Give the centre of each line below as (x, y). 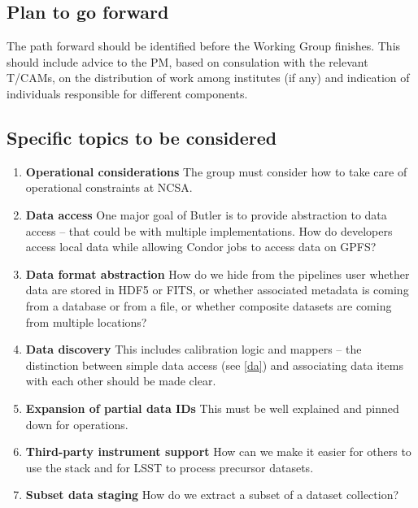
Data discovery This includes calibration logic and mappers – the (194, 349)
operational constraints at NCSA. (109, 187)
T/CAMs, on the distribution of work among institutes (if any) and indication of (208, 78)
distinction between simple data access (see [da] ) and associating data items (214, 365)
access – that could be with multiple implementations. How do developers (209, 230)
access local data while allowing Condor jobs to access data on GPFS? (201, 247)
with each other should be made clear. (121, 381)
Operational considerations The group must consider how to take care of (216, 171)
